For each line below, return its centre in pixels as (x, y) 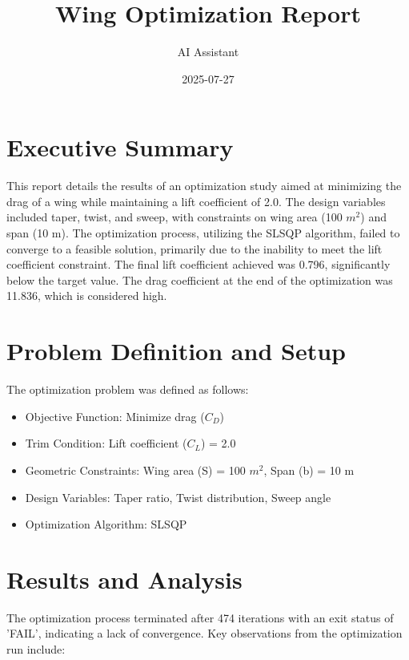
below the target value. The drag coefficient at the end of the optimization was (200, 279)
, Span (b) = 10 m (309, 470)
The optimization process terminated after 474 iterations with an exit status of (200, 617)
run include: (36, 649)
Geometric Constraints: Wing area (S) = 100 (135, 470)
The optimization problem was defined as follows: (128, 389)
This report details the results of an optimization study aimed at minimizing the (204, 186)
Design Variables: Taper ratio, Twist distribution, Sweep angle (178, 497)
